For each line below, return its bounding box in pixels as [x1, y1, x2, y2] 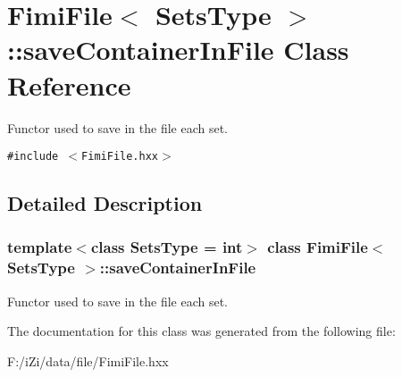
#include [7, 150, 59, 163]
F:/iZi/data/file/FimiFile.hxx [7, 351, 169, 370]
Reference [7, 66, 131, 103]
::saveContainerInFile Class [7, 31, 349, 68]
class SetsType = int [90, 236, 243, 258]
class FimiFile [267, 236, 368, 258]
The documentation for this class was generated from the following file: [7, 322, 396, 340]
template [7, 236, 72, 258]
